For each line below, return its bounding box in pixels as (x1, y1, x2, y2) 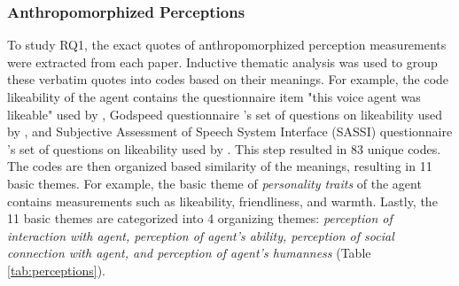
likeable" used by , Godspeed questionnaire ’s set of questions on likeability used (7, 104, 442, 123)
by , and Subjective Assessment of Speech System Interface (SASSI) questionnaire (7, 122, 453, 141)
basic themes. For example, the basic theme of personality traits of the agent (7, 174, 422, 192)
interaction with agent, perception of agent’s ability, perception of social (7, 226, 394, 244)
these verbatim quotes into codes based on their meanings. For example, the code (7, 70, 449, 89)
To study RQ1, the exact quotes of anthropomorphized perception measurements (7, 35, 447, 54)
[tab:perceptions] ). (7, 260, 105, 279)
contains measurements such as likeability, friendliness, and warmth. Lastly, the (7, 191, 438, 210)
